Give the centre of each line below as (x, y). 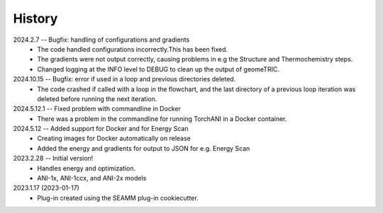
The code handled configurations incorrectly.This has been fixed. (133, 49)
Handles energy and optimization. (87, 168)
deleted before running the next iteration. (97, 98)
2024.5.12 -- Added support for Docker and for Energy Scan (101, 129)
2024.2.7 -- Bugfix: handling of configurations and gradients (101, 40)
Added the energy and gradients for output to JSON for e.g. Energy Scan (144, 148)
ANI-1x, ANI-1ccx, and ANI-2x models (92, 178)
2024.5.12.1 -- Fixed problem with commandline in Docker (97, 109)
